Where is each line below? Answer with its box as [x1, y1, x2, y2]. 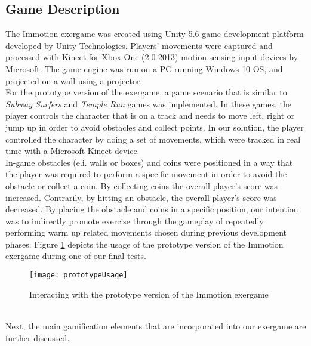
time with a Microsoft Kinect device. [5, 144, 140, 157]
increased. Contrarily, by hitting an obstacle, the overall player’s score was [5, 191, 277, 203]
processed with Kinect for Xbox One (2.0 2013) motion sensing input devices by [5, 51, 298, 63]
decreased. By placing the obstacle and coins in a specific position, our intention [5, 203, 298, 215]
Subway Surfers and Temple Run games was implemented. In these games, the [5, 97, 291, 110]
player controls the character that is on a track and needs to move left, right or [5, 109, 295, 122]
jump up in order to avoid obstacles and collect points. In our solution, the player [5, 121, 304, 133]
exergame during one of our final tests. [5, 249, 146, 262]
